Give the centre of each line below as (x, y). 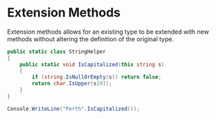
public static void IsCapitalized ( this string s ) (92, 64)
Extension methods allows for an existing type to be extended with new (108, 32)
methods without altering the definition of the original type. (90, 39)
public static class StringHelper (57, 52)
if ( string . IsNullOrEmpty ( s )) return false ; (97, 77)
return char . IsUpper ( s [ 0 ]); (72, 84)
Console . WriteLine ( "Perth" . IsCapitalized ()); (73, 109)
